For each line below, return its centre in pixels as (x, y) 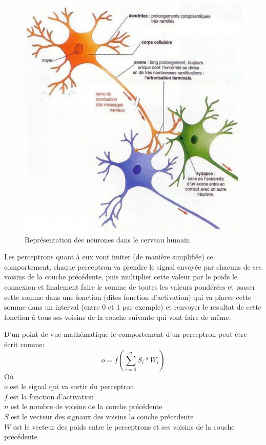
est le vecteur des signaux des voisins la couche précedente (102, 416)
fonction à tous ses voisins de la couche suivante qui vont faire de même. (118, 317)
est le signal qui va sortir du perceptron (72, 386)
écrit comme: (24, 344)
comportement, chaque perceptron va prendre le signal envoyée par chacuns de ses (133, 266)
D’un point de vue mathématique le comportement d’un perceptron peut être (126, 334)
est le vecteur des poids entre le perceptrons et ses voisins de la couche (124, 426)
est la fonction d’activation (52, 396)
